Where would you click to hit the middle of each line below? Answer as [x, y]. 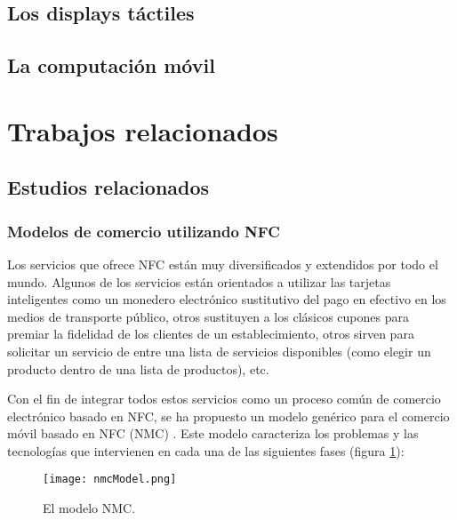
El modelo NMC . [89, 508]
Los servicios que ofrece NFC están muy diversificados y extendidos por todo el [223, 264]
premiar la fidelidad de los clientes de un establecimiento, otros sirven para [211, 334]
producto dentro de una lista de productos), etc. [138, 368]
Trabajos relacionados [143, 130]
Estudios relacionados [108, 187]
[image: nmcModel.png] [110, 480]
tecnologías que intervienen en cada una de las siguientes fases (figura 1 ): [206, 450]
